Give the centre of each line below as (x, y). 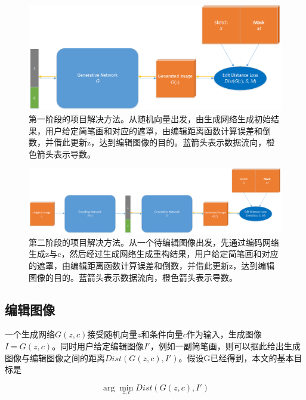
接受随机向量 (112, 334)
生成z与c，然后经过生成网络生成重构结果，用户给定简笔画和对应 (154, 254)
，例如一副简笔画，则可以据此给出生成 (225, 345)
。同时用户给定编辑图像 (98, 345)
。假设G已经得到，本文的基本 (236, 357)
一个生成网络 (30, 334)
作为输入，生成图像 (224, 334)
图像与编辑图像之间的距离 (55, 357)
